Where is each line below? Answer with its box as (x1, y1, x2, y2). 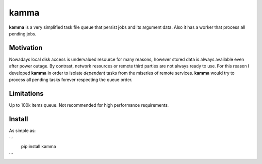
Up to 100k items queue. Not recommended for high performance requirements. (9, 102, 169, 108)
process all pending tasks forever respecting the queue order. (9, 77, 133, 82)
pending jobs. (9, 31, 36, 36)
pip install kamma (21, 143, 56, 149)
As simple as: (9, 128, 36, 133)
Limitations (9, 89, 44, 98)
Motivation (9, 44, 43, 52)
